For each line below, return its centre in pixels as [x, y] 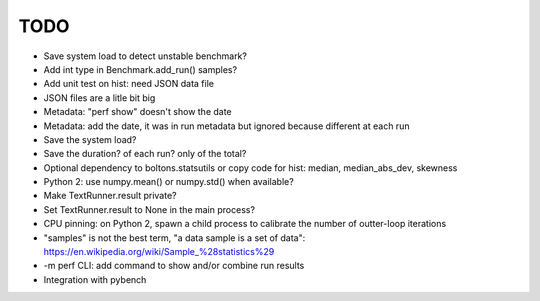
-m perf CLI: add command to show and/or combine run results [174, 266]
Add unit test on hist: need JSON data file [129, 84]
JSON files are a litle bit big [99, 97]
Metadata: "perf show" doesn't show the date [137, 112]
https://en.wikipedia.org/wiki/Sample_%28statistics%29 [159, 252]
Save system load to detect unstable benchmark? [145, 56]
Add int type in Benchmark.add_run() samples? [140, 69]
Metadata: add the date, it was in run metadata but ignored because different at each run [226, 126]
